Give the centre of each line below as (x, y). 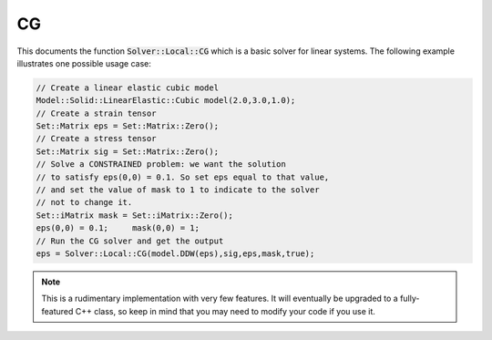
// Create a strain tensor (96, 113)
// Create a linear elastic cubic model (127, 88)
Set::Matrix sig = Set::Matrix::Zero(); (127, 151)
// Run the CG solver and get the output (130, 241)
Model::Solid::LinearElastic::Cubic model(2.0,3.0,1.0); (166, 101)
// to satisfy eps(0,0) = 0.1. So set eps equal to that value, (183, 177)
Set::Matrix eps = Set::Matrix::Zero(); (127, 126)
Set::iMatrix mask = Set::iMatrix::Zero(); (135, 215)
